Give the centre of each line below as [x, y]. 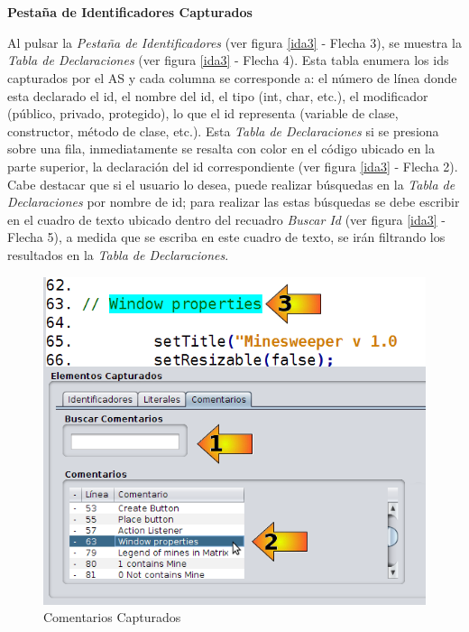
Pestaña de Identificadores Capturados [130, 12]
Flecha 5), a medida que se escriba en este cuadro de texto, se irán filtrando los [226, 237]
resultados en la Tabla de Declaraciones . [118, 254]
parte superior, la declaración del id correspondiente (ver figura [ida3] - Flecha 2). [233, 166]
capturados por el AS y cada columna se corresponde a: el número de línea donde [232, 77]
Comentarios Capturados [112, 617]
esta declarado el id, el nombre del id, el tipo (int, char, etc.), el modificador [218, 95]
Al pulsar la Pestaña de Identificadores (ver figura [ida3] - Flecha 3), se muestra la [234, 42]
